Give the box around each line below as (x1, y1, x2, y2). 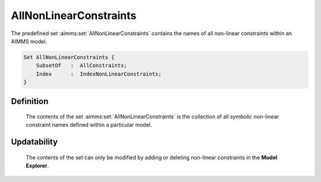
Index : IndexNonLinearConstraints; (36, 70, 162, 77)
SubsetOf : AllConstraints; (36, 62, 127, 69)
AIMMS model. (11, 37, 48, 45)
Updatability (11, 137, 58, 147)
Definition (11, 96, 49, 106)
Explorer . (26, 162, 49, 170)
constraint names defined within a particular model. (26, 121, 152, 128)
